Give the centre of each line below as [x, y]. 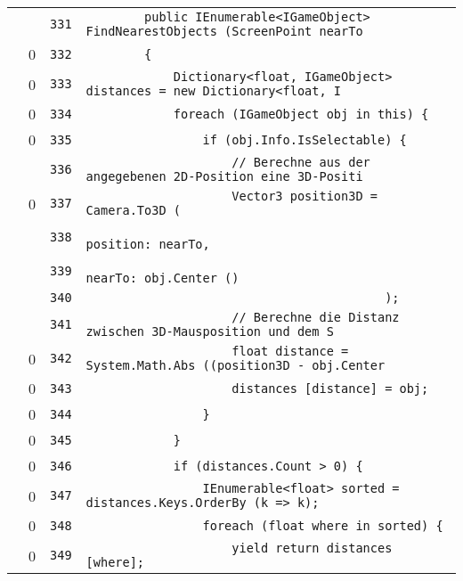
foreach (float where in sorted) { [323, 525]
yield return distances [312, 548]
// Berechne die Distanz [316, 317]
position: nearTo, [148, 244]
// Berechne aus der [301, 162]
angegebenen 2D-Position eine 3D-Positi [224, 176]
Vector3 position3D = [305, 196]
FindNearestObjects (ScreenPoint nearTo [224, 31]
